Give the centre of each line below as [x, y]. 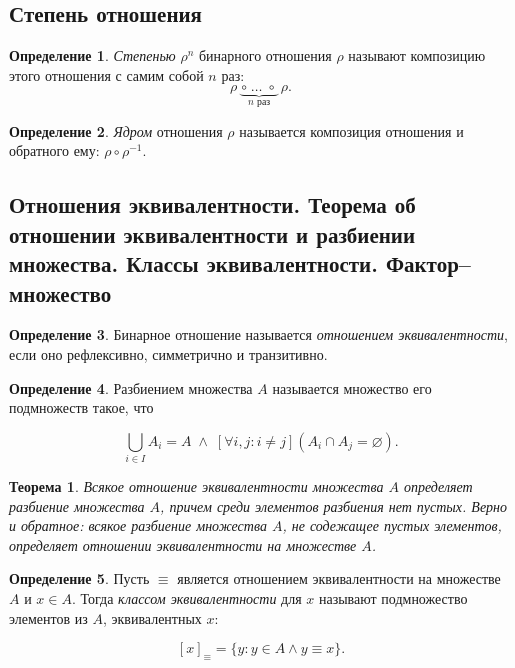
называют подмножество [393, 598]
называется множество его [352, 387]
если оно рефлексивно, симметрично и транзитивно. [168, 353]
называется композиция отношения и [351, 130]
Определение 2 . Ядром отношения [116, 130]
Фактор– [428, 263]
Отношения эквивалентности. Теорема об [212, 204]
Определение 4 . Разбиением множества [131, 387]
